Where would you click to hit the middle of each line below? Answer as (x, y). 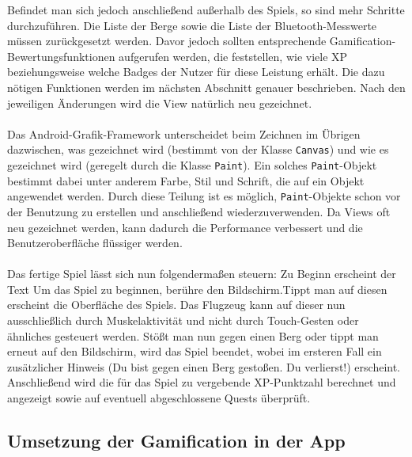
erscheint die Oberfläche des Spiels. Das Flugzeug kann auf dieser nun (176, 305)
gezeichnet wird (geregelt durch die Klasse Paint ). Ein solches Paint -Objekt (192, 165)
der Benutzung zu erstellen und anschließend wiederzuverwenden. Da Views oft (199, 211)
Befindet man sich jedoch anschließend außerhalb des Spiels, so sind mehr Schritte (206, 10)
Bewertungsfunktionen (61, 56)
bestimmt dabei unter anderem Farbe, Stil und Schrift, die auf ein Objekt (186, 180)
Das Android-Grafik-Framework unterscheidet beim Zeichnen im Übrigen (184, 133)
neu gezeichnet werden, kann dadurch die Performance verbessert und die (185, 227)
